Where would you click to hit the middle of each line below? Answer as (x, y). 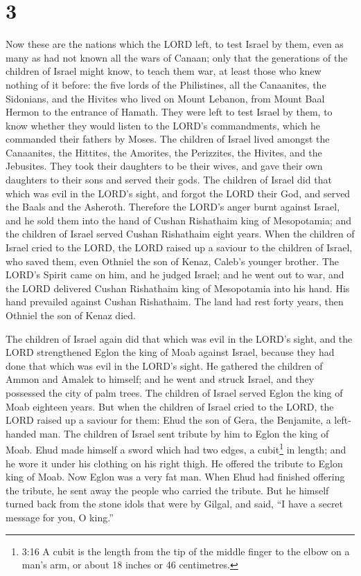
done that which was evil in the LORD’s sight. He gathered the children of (164, 365)
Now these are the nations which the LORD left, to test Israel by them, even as (175, 44)
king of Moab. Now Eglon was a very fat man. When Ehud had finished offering (175, 477)
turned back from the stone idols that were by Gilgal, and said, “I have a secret (175, 504)
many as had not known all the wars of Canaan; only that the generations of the (177, 57)
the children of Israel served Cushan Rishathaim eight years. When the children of (180, 234)
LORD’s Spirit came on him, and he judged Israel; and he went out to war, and (175, 274)
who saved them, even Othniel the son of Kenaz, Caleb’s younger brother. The (172, 261)
